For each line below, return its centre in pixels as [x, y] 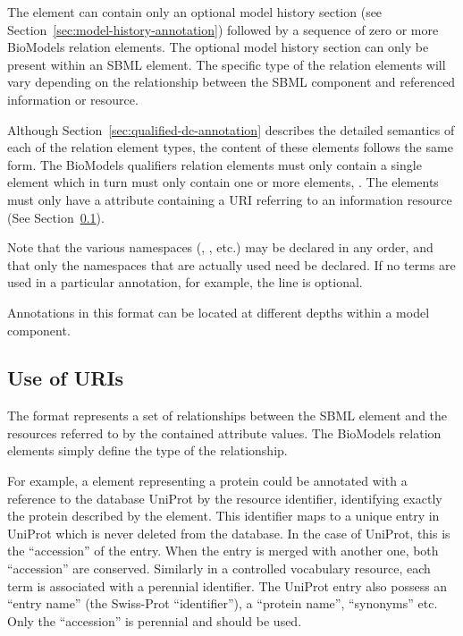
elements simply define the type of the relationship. [147, 450]
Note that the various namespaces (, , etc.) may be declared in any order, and [220, 247]
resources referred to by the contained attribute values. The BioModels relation [224, 432]
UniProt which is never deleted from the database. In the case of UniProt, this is [229, 533]
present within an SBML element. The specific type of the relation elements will [227, 64]
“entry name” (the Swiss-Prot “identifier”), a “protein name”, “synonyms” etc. [223, 603]
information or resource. [73, 99]
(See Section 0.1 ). [56, 217]
